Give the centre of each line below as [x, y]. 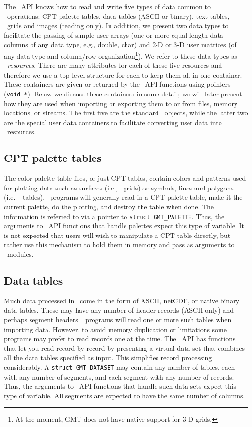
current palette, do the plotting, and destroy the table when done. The [109, 207]
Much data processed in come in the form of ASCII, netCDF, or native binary [122, 300]
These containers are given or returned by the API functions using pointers [117, 84]
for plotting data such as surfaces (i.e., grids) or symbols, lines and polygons [119, 187]
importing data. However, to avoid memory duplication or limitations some [115, 329]
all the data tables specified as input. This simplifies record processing [108, 357]
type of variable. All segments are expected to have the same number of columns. [125, 395]
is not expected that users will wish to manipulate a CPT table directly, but [117, 235]
